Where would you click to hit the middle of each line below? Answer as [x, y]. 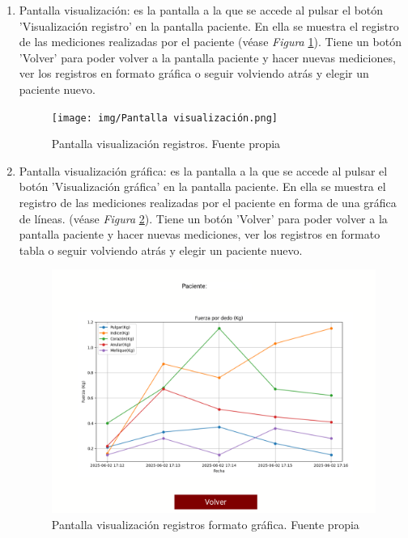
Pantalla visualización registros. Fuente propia [166, 144]
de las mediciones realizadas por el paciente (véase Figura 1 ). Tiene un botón [210, 42]
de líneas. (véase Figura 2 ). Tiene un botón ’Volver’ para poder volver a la [203, 218]
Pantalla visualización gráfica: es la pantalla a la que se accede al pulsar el [203, 170]
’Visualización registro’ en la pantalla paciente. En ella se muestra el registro [209, 25]
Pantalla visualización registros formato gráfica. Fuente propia [205, 524]
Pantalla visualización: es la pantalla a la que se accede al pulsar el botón [201, 10]
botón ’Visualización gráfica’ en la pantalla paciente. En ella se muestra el [202, 186]
